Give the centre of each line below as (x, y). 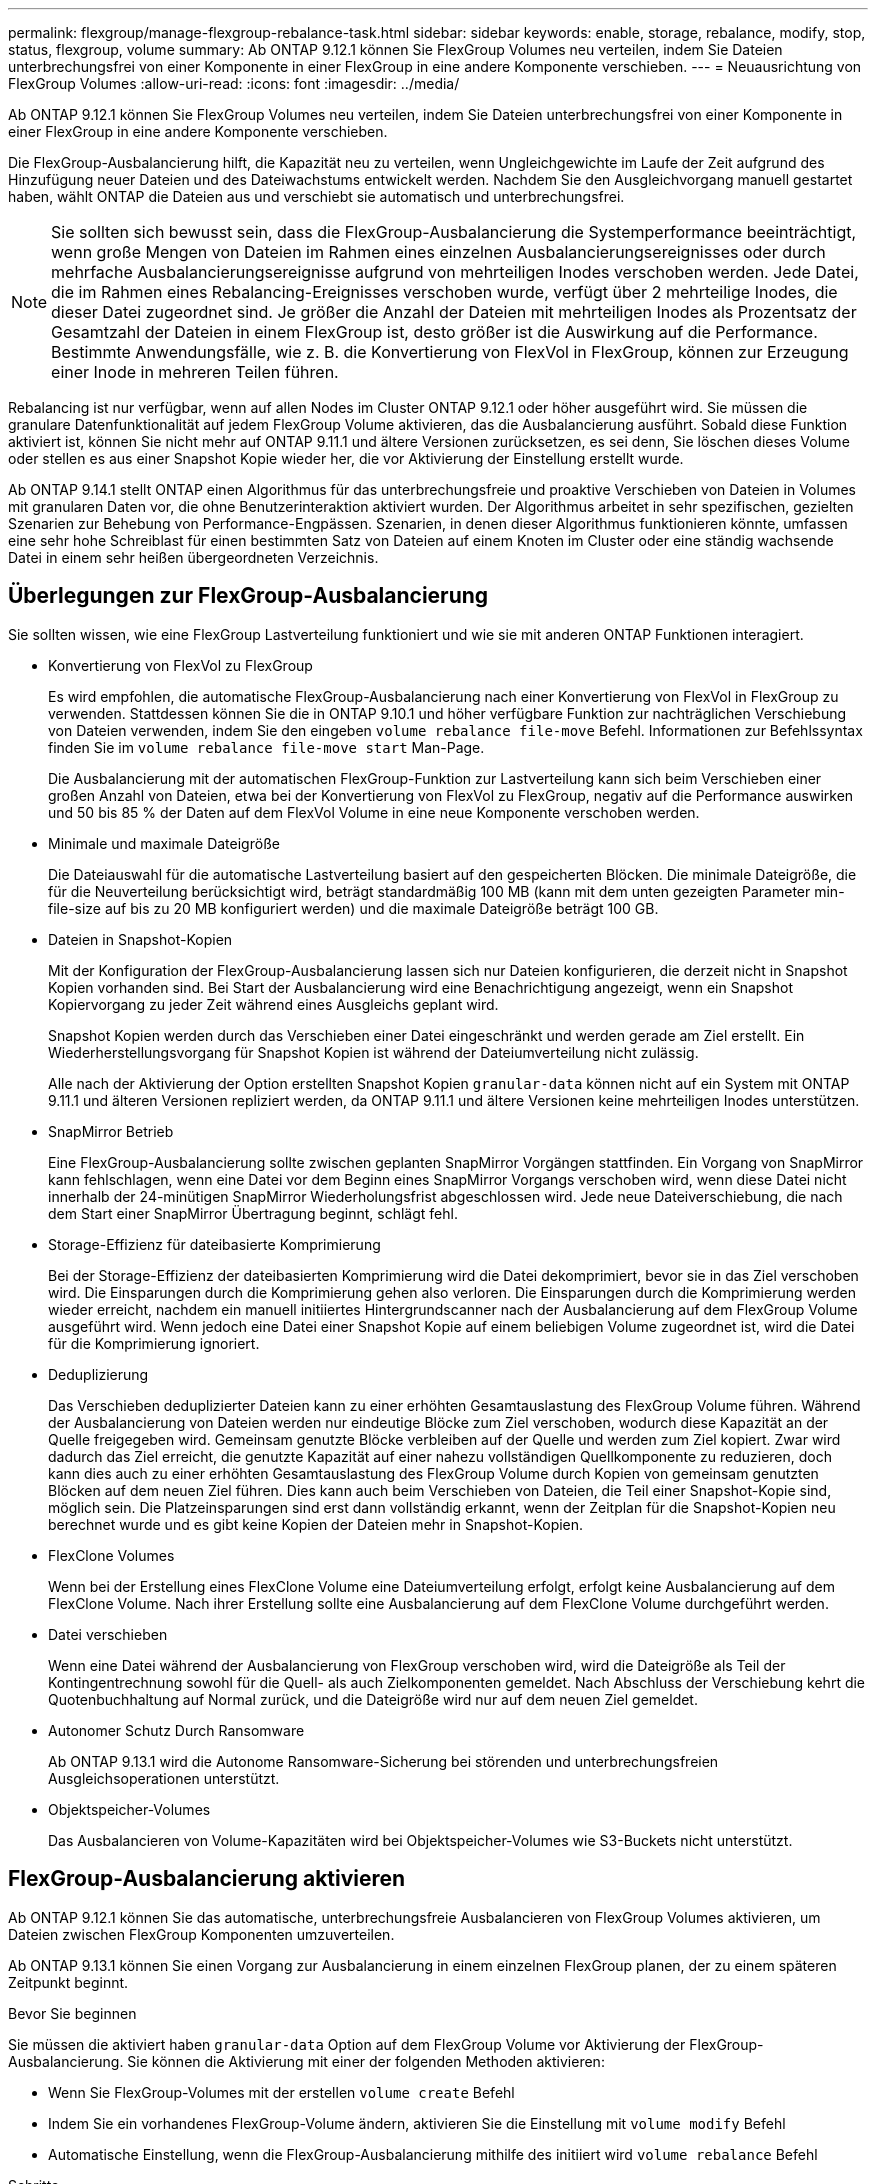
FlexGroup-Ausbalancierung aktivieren (207, 1879)
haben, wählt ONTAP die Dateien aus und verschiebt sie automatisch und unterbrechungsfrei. (316, 196)
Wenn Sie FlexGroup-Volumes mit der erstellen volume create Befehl (281, 2092)
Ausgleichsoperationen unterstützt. (164, 1778)
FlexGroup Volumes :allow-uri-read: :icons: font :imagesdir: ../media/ (234, 83)
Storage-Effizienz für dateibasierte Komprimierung (214, 1244)
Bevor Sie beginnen (72, 2013)
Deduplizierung (98, 1374)
